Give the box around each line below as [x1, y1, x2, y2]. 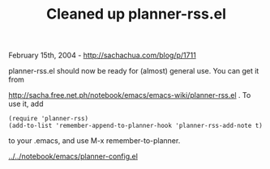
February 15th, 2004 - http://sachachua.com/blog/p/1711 [8, 50, 196, 61]
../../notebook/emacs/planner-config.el [8, 151, 138, 162]
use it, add [8, 99, 44, 109]
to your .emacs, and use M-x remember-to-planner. [8, 136, 181, 146]
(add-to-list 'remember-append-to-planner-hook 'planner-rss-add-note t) [8, 122, 264, 130]
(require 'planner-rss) [8, 115, 89, 123]
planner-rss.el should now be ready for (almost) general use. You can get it [8, 66, 259, 76]
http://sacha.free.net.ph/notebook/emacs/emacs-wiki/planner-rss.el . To [8, 91, 251, 100]
